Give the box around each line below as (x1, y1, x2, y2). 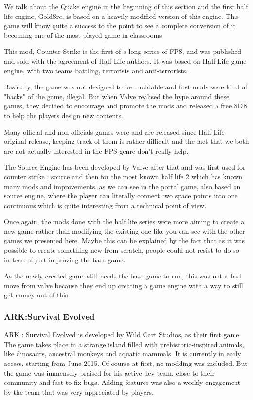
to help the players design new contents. (4, 110, 123, 120)
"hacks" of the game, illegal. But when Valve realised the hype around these (4, 91, 230, 101)
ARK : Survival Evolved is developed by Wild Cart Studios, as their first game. (4, 330, 241, 340)
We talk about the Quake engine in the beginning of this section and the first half (4, 1, 248, 11)
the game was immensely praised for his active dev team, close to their (4, 367, 215, 378)
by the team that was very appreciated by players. (4, 386, 154, 397)
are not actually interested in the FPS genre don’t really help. (4, 145, 189, 156)
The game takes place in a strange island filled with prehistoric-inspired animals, (4, 339, 244, 349)
